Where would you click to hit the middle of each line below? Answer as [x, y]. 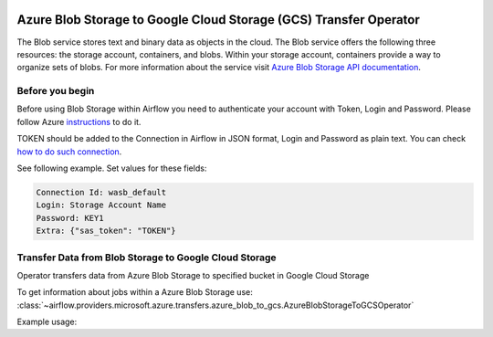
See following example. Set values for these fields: [112, 168]
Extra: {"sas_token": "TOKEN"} [106, 231]
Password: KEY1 [70, 218]
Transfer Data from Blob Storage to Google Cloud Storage [147, 258]
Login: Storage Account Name [101, 205]
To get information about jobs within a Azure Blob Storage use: [135, 292]
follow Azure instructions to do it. [79, 121]
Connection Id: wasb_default [101, 192]
